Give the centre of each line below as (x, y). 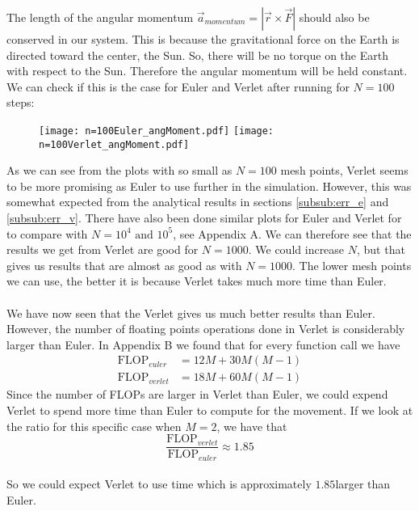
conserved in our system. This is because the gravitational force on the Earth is (203, 39)
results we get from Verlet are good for (103, 249)
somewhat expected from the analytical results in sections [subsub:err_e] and (198, 202)
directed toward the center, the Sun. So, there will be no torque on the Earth (197, 55)
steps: (21, 102)
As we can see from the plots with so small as (119, 170)
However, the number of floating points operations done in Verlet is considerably (206, 329)
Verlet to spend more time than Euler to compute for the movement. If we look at (210, 410)
